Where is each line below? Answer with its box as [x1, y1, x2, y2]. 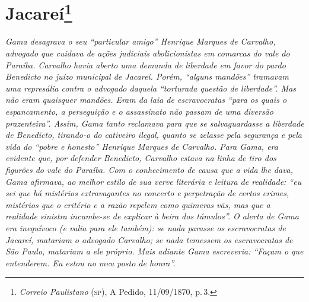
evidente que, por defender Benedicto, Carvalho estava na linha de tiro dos [5, 152, 276, 164]
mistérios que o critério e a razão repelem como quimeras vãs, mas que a [5, 198, 270, 210]
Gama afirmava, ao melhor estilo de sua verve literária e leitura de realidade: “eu [5, 175, 302, 187]
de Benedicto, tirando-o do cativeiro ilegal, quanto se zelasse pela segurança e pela [5, 128, 302, 141]
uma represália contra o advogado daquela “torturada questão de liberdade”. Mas [5, 81, 297, 94]
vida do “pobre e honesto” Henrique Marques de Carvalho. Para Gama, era [5, 140, 278, 152]
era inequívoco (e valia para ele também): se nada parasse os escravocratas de [5, 221, 286, 234]
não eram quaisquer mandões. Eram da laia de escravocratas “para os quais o [5, 93, 287, 106]
